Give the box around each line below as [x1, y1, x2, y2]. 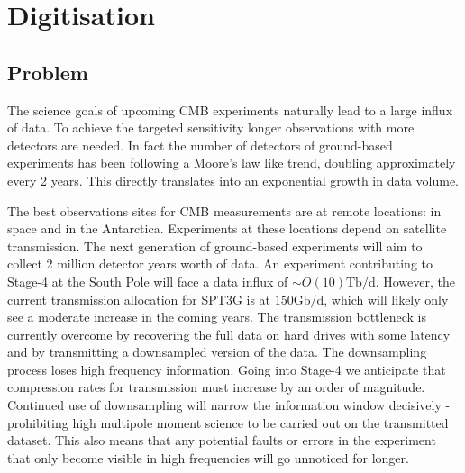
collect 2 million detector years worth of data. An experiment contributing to [7, 254, 433, 273]
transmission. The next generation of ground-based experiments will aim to [7, 236, 423, 255]
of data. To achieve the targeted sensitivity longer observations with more [7, 118, 415, 137]
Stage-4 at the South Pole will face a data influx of [7, 271, 288, 290]
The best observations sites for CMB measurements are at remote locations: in [7, 201, 442, 220]
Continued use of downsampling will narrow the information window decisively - [7, 396, 451, 414]
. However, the [375, 271, 455, 290]
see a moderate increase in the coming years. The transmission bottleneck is [7, 307, 426, 326]
